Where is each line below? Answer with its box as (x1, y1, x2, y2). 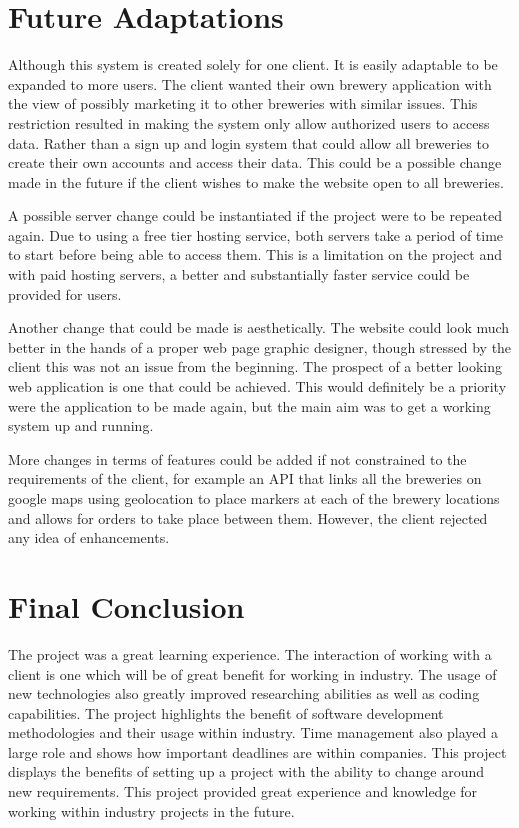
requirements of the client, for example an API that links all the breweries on (8, 468, 482, 489)
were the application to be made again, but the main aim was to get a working (8, 395, 491, 416)
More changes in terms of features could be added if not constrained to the (8, 448, 467, 469)
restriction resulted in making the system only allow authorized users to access (8, 112, 490, 133)
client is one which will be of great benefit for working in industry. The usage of (8, 663, 497, 684)
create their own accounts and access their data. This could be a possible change (8, 152, 502, 173)
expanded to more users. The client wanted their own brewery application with (8, 73, 492, 94)
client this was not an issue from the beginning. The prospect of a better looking (8, 356, 503, 377)
